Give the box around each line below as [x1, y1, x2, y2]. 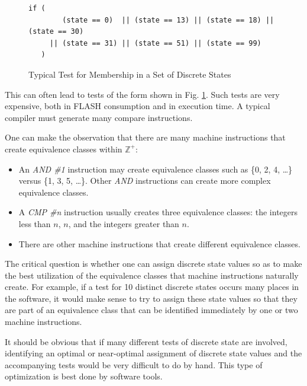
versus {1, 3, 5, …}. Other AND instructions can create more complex [18, 174, 271, 187]
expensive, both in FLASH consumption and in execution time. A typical [5, 100, 270, 112]
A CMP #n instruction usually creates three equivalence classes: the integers [18, 206, 298, 218]
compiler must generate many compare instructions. [5, 111, 193, 123]
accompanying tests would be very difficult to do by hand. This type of [5, 358, 263, 371]
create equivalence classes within [5, 142, 122, 155]
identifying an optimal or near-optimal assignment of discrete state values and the [5, 347, 302, 359]
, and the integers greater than [68, 217, 179, 229]
